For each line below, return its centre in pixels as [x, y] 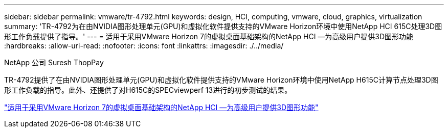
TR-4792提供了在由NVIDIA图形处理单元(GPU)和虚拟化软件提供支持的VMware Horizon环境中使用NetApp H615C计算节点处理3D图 [221, 80]
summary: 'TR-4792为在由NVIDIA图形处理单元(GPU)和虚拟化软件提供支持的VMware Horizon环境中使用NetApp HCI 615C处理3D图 [223, 26]
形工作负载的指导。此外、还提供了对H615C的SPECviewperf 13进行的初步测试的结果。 [148, 90]
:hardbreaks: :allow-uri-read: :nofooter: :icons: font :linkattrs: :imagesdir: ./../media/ [144, 46]
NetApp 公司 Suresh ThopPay [54, 62]
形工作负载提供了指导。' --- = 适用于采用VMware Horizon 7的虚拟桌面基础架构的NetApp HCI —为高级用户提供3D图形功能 [209, 36]
